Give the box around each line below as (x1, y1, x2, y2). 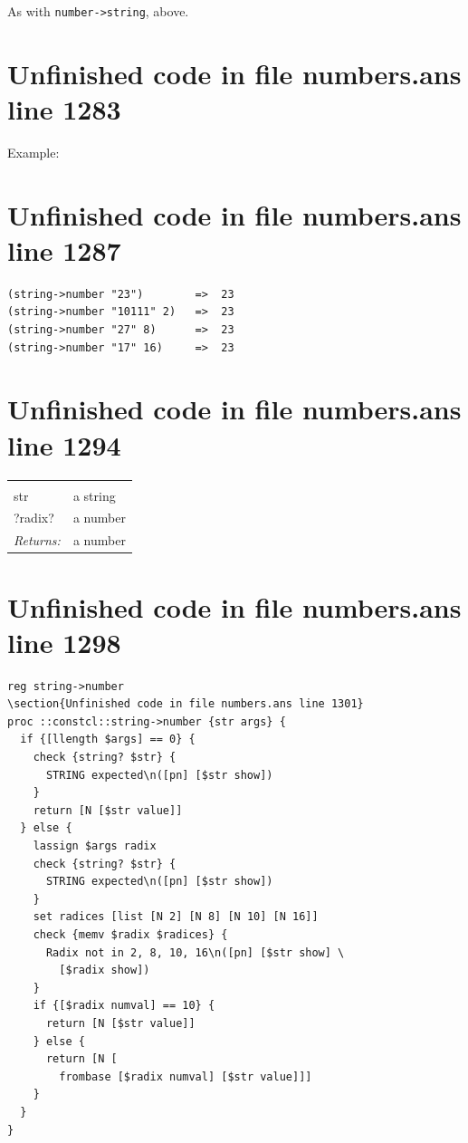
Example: (7, 142, 60, 161)
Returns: (14, 531, 61, 550)
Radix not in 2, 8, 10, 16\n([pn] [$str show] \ (45, 946, 345, 959)
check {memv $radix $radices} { (33, 927, 228, 941)
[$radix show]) (59, 964, 150, 977)
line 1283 (7, 91, 121, 128)
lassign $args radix (33, 840, 157, 852)
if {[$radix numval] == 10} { (33, 999, 215, 1013)
